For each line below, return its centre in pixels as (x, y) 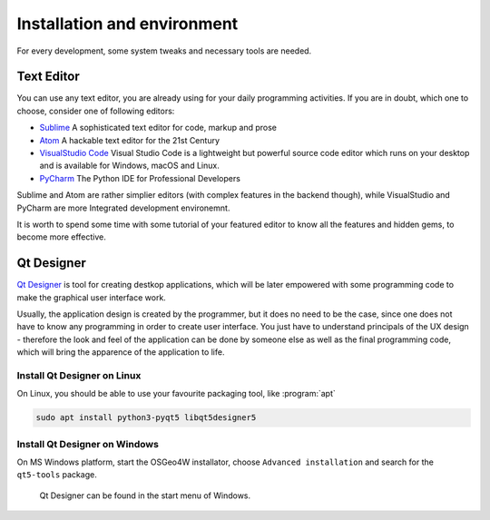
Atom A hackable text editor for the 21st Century (130, 140)
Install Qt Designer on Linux (79, 375)
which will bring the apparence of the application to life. (121, 352)
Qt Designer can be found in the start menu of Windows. (145, 495)
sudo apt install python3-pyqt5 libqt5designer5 (146, 418)
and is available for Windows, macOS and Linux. (129, 166)
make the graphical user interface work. (92, 297)
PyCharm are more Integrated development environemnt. (123, 208)
